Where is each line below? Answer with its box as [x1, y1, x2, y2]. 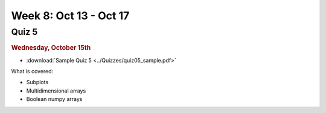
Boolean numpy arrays [26, 96, 83, 103]
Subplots [26, 79, 49, 86]
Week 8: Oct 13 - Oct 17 [11, 9, 130, 22]
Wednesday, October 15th [11, 44, 91, 52]
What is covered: [11, 68, 54, 75]
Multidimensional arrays [26, 87, 86, 94]
